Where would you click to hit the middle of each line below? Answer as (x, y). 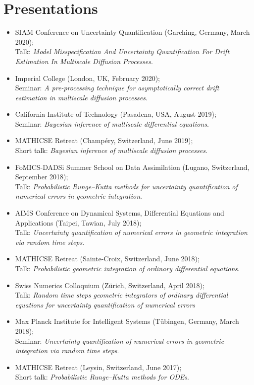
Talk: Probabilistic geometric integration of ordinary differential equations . (127, 268)
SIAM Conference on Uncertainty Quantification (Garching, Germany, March (132, 32)
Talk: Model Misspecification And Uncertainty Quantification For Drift (122, 51)
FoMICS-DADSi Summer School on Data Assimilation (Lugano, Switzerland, (132, 167)
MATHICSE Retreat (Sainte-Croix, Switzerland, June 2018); (107, 259)
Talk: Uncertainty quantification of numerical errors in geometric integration (131, 232)
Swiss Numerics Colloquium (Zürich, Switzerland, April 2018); (110, 285)
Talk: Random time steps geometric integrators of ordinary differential (122, 295)
